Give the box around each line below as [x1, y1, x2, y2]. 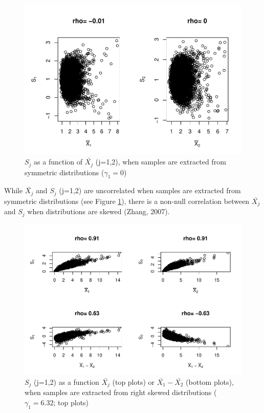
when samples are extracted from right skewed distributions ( [25, 387, 217, 398]
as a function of [34, 156, 83, 167]
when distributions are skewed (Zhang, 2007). [27, 206, 170, 217]
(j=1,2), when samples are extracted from [95, 156, 226, 167]
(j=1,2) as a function [34, 376, 99, 387]
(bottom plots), [186, 376, 234, 387]
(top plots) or [112, 376, 155, 387]
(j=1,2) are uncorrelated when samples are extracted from [59, 185, 241, 196]
